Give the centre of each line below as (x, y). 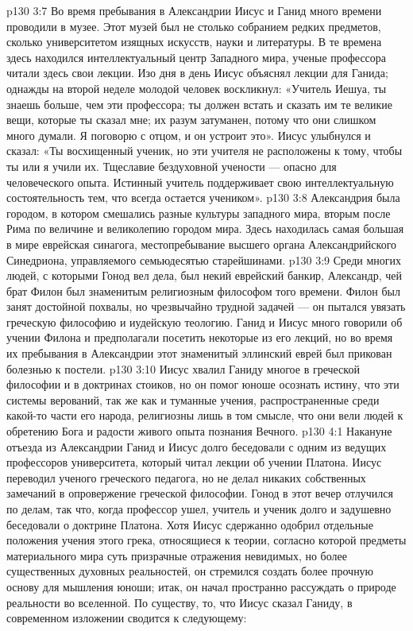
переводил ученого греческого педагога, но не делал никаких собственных (186, 477)
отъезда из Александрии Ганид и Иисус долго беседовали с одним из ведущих (197, 446)
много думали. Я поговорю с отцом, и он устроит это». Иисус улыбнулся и (189, 135)
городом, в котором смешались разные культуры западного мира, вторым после (199, 213)
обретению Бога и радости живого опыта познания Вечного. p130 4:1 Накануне (199, 431)
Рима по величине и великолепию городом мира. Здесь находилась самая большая (205, 228)
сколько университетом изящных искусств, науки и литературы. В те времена (194, 42)
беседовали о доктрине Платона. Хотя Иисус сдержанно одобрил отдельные (190, 524)
